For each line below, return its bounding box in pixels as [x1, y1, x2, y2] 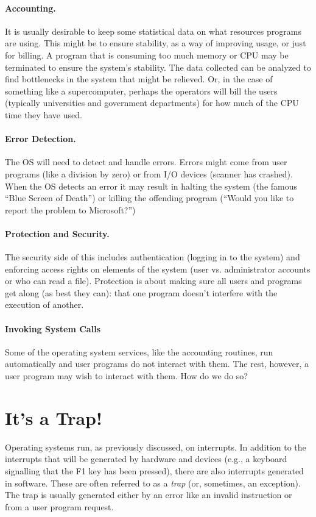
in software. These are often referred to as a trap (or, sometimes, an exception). [5, 476, 301, 489]
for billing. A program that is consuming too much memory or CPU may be [5, 48, 289, 61]
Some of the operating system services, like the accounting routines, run [5, 345, 273, 358]
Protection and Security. [5, 227, 110, 240]
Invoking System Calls [5, 322, 100, 335]
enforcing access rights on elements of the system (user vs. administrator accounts [5, 262, 311, 275]
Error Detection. [5, 132, 76, 145]
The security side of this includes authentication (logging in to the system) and [5, 251, 300, 263]
